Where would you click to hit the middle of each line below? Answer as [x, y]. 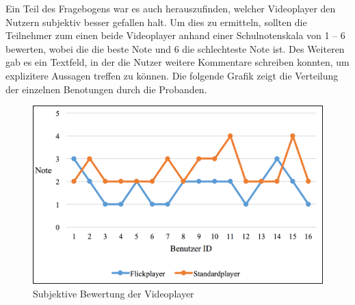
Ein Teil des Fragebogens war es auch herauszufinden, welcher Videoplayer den [171, 8]
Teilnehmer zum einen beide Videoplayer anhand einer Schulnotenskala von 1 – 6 [175, 35]
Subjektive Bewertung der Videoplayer [114, 293]
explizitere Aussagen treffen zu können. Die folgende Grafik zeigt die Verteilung [172, 75]
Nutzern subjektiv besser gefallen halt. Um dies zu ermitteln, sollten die [156, 22]
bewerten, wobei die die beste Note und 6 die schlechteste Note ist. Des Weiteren [175, 48]
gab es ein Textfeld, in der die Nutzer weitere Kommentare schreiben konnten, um [177, 62]
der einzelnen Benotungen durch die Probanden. [106, 89]
